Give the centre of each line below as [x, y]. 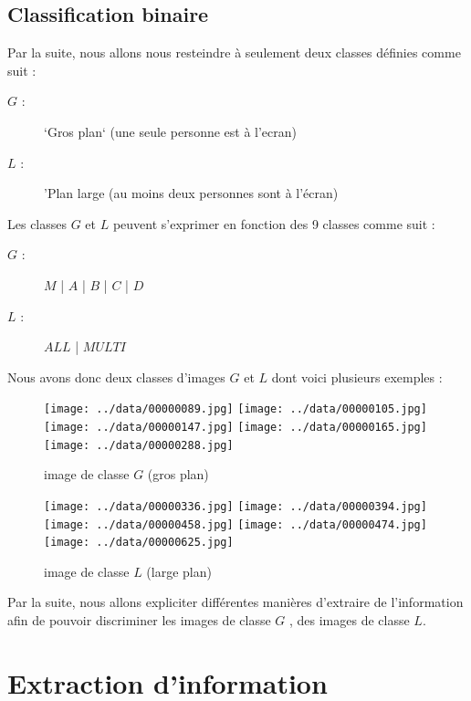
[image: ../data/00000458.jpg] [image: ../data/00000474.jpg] [235, 524]
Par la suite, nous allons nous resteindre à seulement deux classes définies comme [234, 52]
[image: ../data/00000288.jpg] [139, 445]
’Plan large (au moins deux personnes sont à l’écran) [191, 193]
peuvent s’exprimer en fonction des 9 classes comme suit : [274, 223]
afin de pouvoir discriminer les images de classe [139, 620]
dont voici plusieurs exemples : [357, 377]
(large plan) [179, 571]
